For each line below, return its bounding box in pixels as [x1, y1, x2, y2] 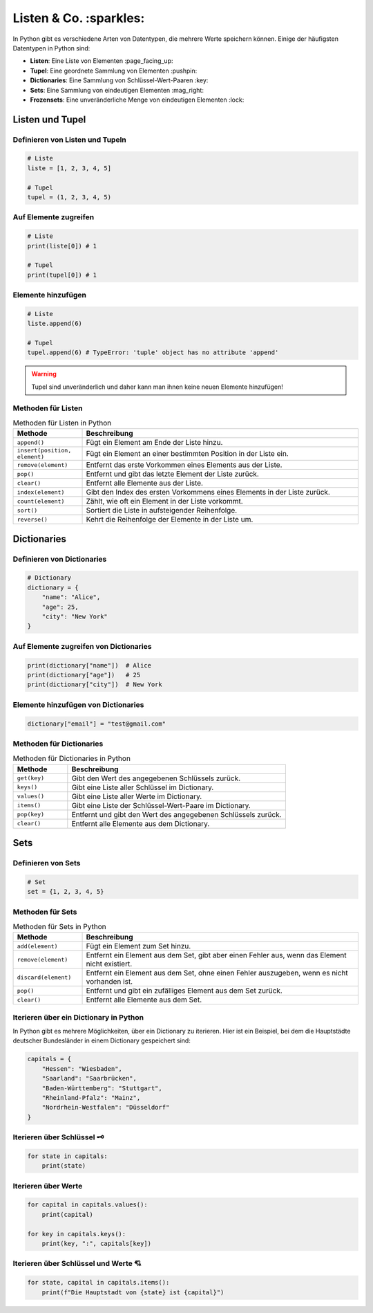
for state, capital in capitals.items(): [27, 1278, 170, 1287]
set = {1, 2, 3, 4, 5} [27, 888, 104, 896]
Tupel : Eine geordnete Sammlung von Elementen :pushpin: [30, 66, 198, 75]
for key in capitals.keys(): [27, 1230, 126, 1238]
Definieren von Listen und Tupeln [12, 135, 127, 145]
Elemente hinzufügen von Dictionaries [12, 699, 144, 709]
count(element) [17, 497, 65, 505]
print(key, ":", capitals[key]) [41, 1239, 152, 1247]
